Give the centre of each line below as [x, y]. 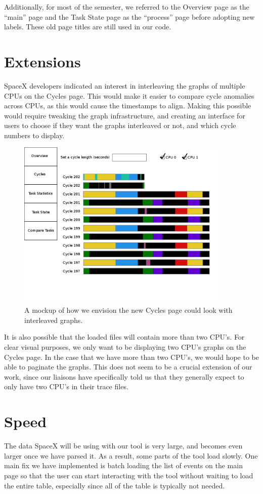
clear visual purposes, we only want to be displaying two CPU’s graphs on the [125, 347]
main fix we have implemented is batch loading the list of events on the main [123, 465]
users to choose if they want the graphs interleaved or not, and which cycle [120, 125]
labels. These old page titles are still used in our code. [88, 27]
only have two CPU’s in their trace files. [66, 386]
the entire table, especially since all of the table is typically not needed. [115, 485]
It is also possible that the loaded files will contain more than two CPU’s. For [124, 337]
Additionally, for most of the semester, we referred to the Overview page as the [127, 7]
